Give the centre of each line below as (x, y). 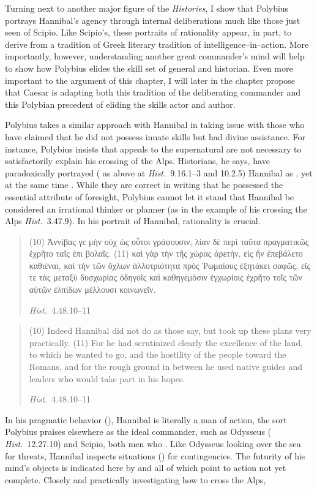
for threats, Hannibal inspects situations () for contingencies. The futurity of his (155, 455)
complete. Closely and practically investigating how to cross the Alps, (136, 479)
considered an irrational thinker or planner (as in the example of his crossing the (156, 209)
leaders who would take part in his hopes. (107, 378)
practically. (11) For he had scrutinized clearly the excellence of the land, (166, 342)
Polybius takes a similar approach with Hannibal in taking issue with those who (155, 125)
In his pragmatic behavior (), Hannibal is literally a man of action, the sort (146, 419)
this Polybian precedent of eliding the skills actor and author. (120, 104)
